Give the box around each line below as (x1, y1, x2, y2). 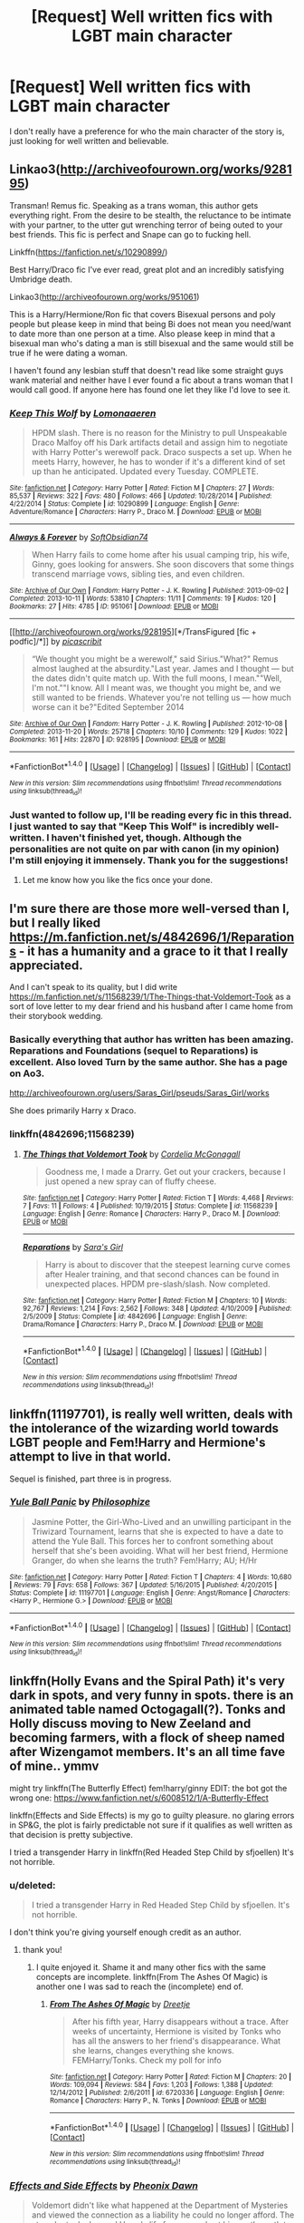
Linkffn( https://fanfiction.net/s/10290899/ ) (9, 247, 168, 257)
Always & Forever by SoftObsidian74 (9, 532, 148, 543)
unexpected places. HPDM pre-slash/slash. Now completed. (44, 1278, 271, 1289)
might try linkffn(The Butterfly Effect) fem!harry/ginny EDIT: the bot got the (9, 1782, 288, 1793)
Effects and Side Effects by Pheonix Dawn (9, 2179, 199, 2191)
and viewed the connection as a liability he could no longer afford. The (31, 2209, 295, 2220)
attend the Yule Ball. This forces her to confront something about (31, 1535, 274, 1547)
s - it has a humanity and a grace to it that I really (9, 943, 289, 958)
